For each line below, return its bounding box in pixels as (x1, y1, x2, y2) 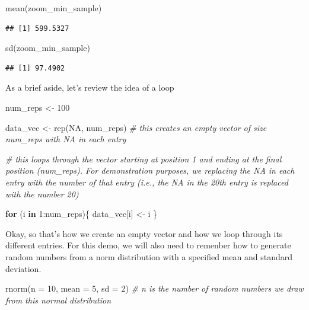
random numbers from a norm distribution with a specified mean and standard (5, 250, 292, 263)
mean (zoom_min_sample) (5, 2, 102, 14)
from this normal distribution (5, 293, 112, 306)
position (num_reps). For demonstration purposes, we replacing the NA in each (5, 164, 295, 177)
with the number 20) (5, 187, 79, 200)
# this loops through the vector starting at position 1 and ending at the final (5, 152, 282, 165)
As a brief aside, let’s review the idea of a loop (5, 81, 174, 94)
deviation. (5, 262, 42, 274)
